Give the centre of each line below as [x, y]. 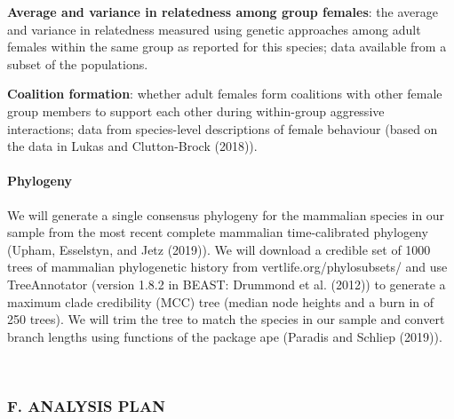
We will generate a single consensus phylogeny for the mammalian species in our [226, 214]
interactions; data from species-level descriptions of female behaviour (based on [223, 128]
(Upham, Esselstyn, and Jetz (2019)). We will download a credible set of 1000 [219, 249]
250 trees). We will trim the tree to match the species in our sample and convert [226, 319]
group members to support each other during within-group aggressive [196, 111]
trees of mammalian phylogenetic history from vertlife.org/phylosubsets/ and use [227, 267]
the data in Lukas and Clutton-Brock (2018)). [132, 146]
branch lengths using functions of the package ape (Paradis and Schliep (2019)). [225, 336]
